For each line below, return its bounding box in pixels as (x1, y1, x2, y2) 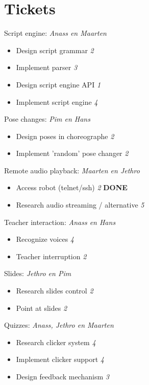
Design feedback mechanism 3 (16, 371, 109, 381)
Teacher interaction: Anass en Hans (4, 216, 116, 227)
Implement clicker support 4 (16, 354, 104, 365)
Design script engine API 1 (16, 79, 101, 89)
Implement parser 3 (16, 62, 78, 73)
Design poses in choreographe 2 (16, 130, 114, 141)
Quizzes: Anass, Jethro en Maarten (4, 320, 114, 330)
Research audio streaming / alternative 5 (16, 199, 144, 210)
